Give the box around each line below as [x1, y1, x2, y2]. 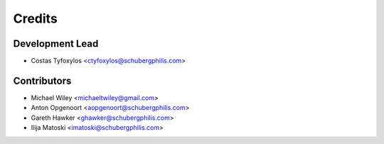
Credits [13, 11, 58, 26]
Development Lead [13, 38, 99, 50]
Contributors [13, 74, 72, 87]
